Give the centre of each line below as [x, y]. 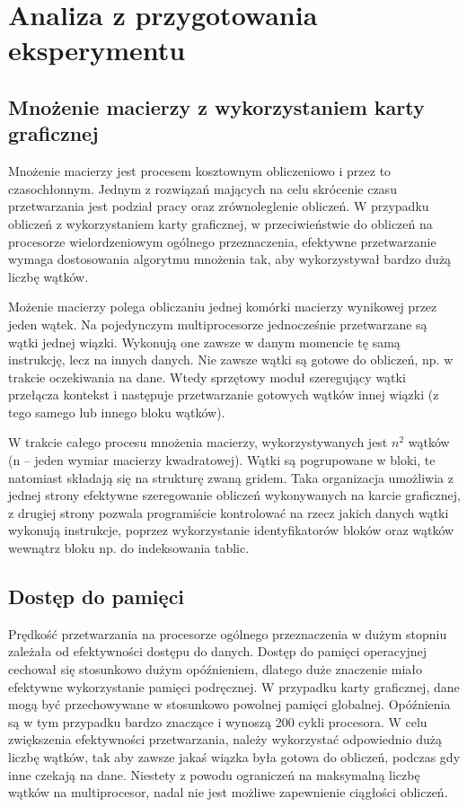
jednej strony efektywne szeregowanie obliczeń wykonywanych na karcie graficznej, [234, 495]
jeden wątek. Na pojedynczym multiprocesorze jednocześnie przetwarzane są [218, 324]
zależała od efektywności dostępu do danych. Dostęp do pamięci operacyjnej [217, 651]
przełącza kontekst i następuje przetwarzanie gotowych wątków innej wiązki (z [224, 395]
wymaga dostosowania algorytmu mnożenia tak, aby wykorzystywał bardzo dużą [230, 259]
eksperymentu [97, 50]
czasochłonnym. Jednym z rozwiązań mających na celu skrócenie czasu [203, 188]
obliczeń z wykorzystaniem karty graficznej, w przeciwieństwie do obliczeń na [220, 223]
